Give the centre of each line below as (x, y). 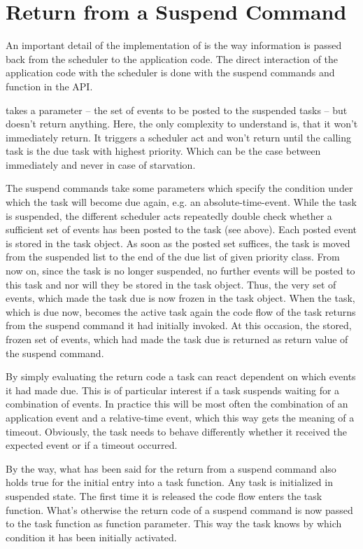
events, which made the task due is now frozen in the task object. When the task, (180, 298)
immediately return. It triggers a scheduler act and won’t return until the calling (178, 137)
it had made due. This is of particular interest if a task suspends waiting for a (173, 390)
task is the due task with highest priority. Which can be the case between (163, 151)
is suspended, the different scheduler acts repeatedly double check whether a (169, 215)
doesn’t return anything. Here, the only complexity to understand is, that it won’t (182, 124)
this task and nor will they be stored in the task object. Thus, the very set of (171, 284)
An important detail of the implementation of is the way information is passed (174, 45)
